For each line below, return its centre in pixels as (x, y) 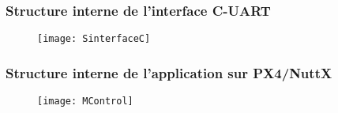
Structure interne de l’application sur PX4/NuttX (169, 72)
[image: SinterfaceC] (94, 39)
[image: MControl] (85, 102)
